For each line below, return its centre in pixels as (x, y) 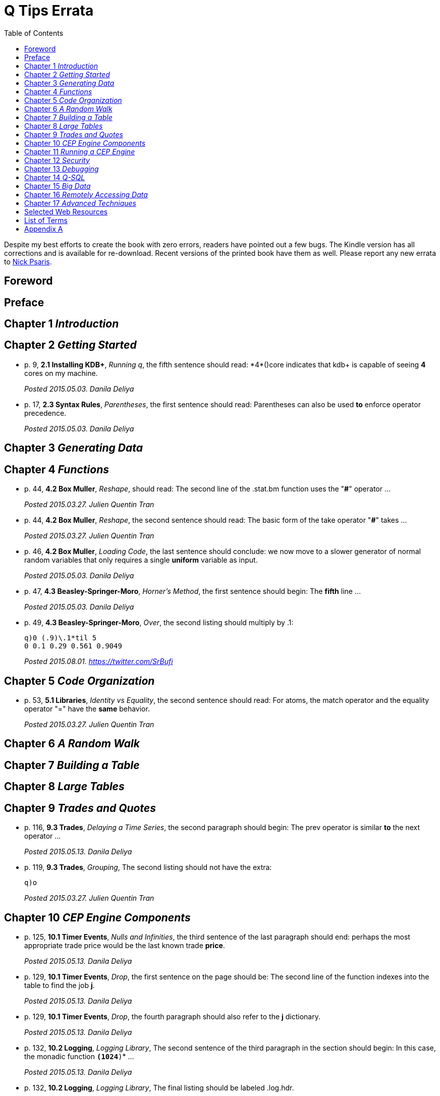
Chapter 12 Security (57, 160)
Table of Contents (34, 33)
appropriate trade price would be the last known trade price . (125, 945)
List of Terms (46, 220)
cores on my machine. (61, 373)
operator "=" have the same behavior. (87, 708)
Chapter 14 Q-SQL (55, 177)
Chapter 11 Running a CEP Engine (80, 151)
